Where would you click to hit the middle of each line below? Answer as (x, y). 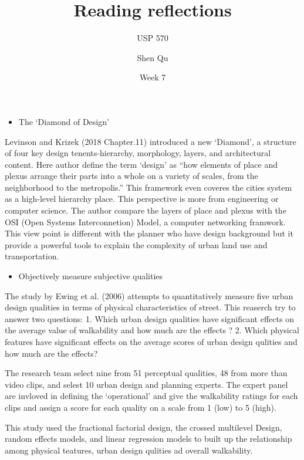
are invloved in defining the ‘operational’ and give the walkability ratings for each (151, 396)
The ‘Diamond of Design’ (64, 121)
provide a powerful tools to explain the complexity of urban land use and (136, 244)
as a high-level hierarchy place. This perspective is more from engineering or (142, 199)
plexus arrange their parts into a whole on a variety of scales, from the (131, 176)
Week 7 (153, 77)
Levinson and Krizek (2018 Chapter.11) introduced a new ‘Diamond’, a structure (151, 141)
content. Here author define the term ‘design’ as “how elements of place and (141, 164)
